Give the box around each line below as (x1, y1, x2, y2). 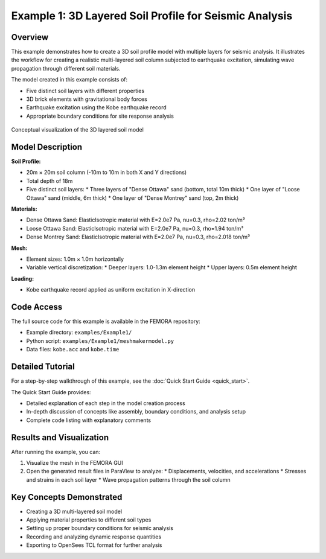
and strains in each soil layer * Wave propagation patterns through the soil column (26, 476, 231, 483)
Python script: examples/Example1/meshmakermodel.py (26, 337, 174, 344)
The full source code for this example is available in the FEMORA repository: (11, 318, 200, 325)
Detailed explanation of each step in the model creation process (26, 399, 185, 407)
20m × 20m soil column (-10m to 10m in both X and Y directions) (26, 169, 187, 176)
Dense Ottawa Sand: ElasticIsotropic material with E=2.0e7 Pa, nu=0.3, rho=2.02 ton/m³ (26, 216, 245, 223)
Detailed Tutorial (11, 362, 75, 372)
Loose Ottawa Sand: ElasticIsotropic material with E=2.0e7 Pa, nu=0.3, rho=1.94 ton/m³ (26, 225, 244, 232)
